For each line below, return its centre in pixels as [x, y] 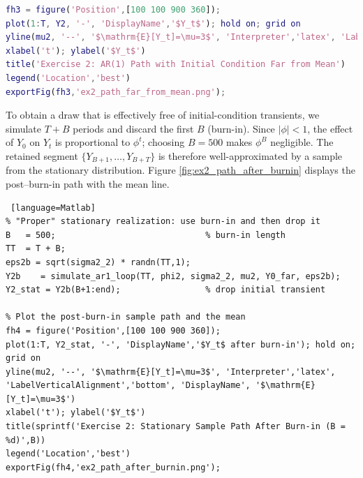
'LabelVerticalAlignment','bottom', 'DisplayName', [128, 386]
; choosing [163, 142]
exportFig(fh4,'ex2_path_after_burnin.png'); [113, 467]
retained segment [42, 155]
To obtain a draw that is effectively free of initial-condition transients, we [163, 115]
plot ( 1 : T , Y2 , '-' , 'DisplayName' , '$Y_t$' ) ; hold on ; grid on [153, 23]
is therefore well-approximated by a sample [250, 155]
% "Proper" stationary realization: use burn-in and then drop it [163, 222]
